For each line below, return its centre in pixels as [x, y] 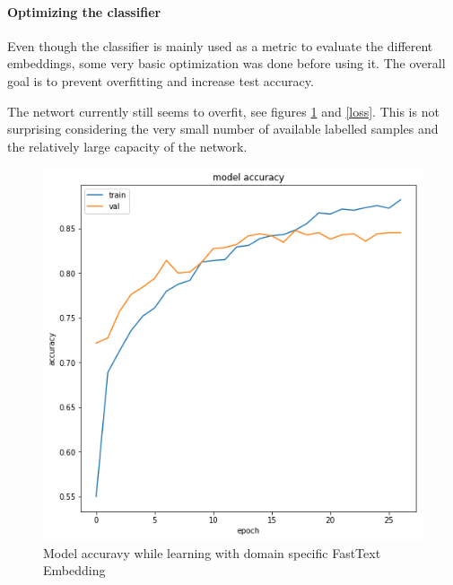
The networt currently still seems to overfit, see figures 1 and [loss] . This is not [223, 111]
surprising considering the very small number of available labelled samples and [223, 129]
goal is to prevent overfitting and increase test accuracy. [161, 80]
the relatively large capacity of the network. [127, 146]
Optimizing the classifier [84, 11]
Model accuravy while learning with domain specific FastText [212, 552]
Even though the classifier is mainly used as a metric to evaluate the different [220, 45]
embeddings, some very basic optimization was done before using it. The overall [226, 63]
